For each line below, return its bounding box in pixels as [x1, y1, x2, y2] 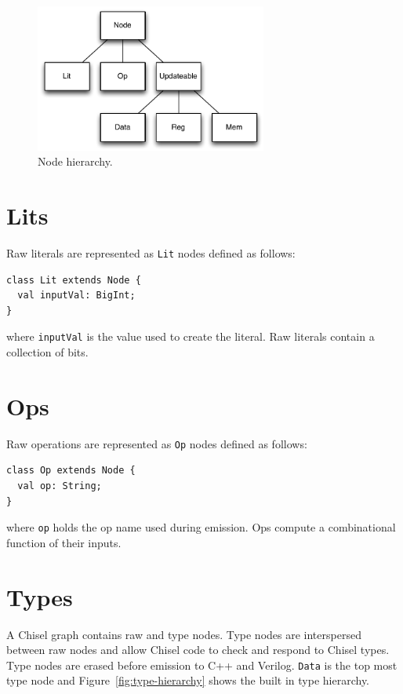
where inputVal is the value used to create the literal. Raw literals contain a [6, 328, 375, 345]
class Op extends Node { [6, 465, 136, 477]
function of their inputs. [6, 534, 122, 550]
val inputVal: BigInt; [17, 290, 136, 301]
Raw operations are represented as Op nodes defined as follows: [6, 435, 307, 451]
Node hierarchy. [38, 153, 113, 170]
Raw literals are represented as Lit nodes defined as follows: [6, 244, 296, 261]
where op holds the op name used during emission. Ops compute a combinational [6, 519, 396, 535]
